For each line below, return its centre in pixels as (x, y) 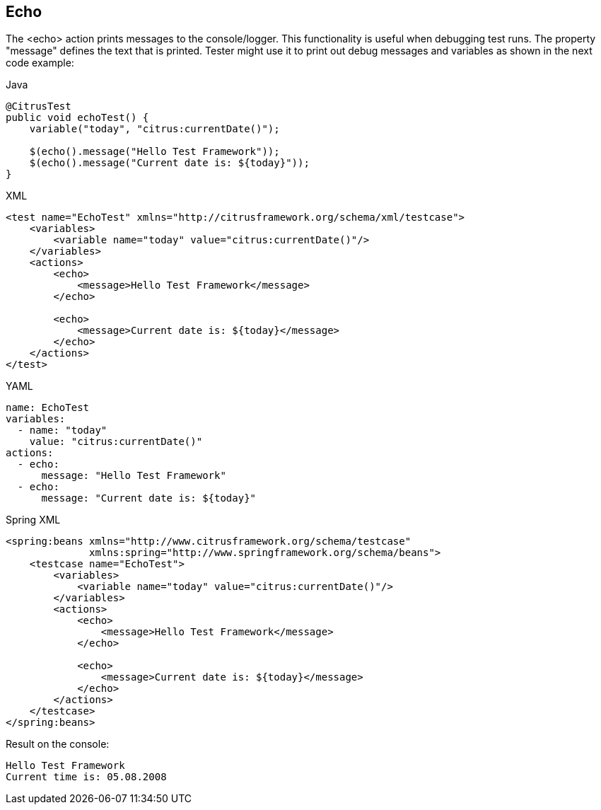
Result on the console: (58, 744)
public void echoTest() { (77, 118)
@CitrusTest (39, 106)
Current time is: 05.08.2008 (86, 777)
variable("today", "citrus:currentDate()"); (154, 129)
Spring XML (33, 520)
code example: (40, 63)
